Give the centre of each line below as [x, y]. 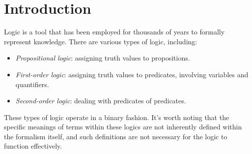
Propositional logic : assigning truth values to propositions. [103, 58]
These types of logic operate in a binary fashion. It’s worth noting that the [117, 117]
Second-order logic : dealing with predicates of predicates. [101, 101]
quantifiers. [32, 84]
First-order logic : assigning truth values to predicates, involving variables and [132, 74]
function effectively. [33, 146]
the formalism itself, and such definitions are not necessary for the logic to [116, 136]
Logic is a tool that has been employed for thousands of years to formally [114, 32]
